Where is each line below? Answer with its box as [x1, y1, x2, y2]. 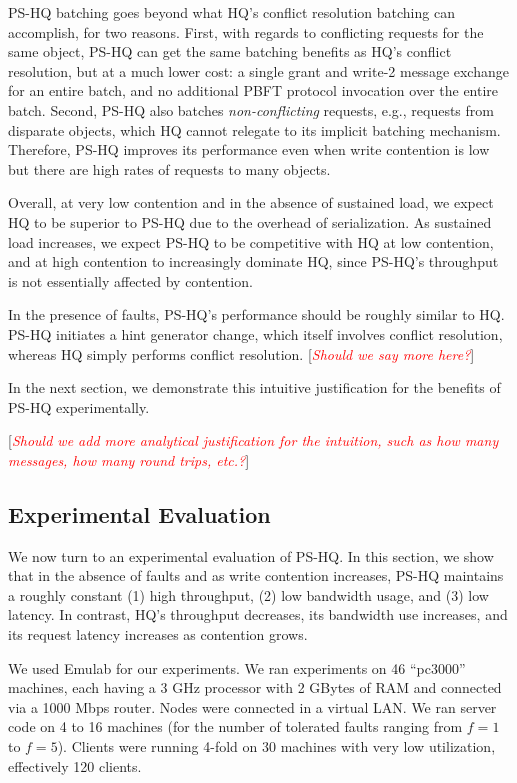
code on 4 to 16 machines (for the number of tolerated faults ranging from [8, 716, 463, 737]
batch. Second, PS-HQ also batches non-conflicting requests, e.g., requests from [8, 99, 494, 120]
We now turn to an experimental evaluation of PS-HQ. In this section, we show [8, 545, 494, 566]
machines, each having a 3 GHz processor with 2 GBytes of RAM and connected [8, 677, 502, 698]
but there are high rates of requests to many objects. [8, 158, 331, 179]
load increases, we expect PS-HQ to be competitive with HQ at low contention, [8, 231, 494, 252]
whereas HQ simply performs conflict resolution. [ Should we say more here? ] [8, 343, 475, 364]
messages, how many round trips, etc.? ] [8, 449, 250, 470]
